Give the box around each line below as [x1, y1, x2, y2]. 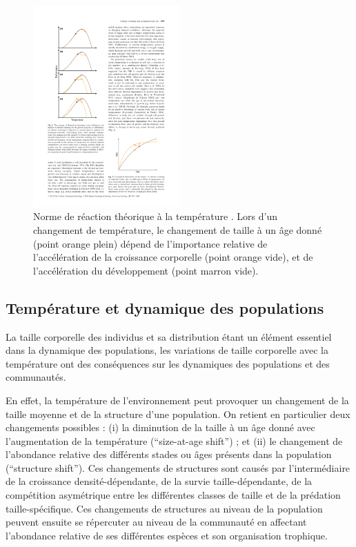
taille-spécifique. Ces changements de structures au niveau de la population [6, 501, 323, 515]
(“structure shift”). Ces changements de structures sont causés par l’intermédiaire [6, 460, 350, 475]
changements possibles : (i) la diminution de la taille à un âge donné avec [6, 420, 315, 435]
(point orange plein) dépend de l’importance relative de [33, 236, 268, 250]
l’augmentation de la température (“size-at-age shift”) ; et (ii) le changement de [6, 433, 343, 448]
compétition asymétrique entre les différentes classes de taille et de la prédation [6, 488, 341, 502]
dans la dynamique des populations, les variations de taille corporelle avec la [6, 343, 328, 357]
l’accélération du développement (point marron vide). [33, 263, 259, 277]
